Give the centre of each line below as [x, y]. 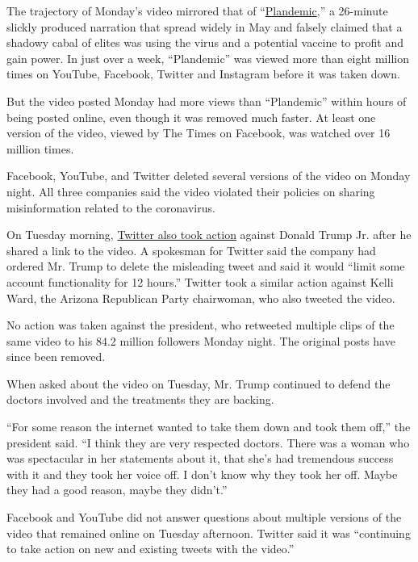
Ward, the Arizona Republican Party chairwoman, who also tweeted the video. [201, 298]
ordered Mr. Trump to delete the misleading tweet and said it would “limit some [206, 266]
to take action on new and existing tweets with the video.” [150, 549]
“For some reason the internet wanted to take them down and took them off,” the [209, 427]
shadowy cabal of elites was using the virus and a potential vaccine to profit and [205, 42]
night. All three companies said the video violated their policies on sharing [191, 191]
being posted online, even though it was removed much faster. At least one [191, 117]
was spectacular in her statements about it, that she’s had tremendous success [200, 458]
